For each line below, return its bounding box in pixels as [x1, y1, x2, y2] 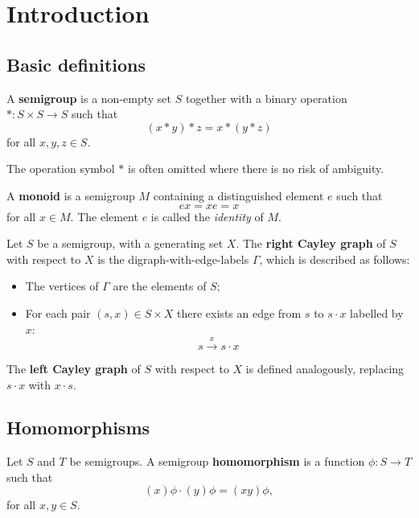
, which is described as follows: [259, 250, 410, 267]
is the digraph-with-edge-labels [97, 250, 249, 267]
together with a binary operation [185, 89, 347, 106]
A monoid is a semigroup [6, 187, 135, 203]
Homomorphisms [6, 415, 150, 440]
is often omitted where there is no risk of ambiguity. [128, 160, 384, 177]
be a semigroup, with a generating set [37, 235, 224, 252]
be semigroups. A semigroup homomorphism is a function [69, 453, 365, 470]
